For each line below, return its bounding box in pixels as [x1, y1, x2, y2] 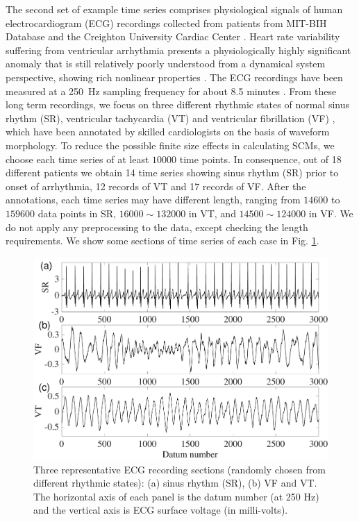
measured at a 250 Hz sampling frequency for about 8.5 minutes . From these [6, 83, 337, 98]
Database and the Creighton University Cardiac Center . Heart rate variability [6, 29, 340, 44]
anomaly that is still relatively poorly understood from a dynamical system [6, 56, 326, 71]
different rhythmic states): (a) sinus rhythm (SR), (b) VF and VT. [33, 475, 317, 490]
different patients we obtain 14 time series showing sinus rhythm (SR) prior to [6, 165, 339, 180]
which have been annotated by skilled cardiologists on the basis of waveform [6, 124, 330, 139]
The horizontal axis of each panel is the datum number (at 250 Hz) [33, 489, 319, 503]
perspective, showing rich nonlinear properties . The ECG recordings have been [6, 69, 343, 84]
